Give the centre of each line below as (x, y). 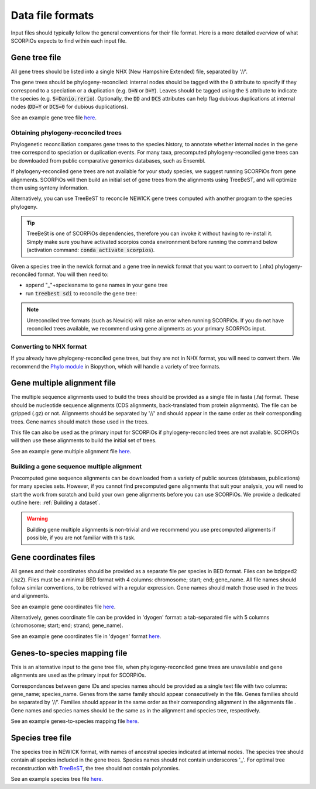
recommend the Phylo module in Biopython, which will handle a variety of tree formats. (116, 366)
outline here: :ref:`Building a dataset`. (56, 502)
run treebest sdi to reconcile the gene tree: (81, 293)
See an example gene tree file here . (54, 118)
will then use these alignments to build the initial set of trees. (84, 440)
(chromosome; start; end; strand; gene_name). (67, 625)
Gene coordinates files (53, 558)
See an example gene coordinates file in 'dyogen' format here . (86, 636)
